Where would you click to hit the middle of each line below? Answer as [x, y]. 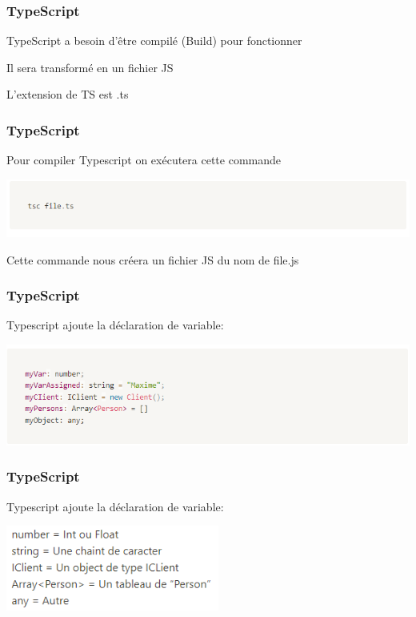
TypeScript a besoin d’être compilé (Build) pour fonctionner [154, 40]
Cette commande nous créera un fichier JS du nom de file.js [153, 259]
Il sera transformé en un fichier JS [90, 67]
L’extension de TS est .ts [68, 94]
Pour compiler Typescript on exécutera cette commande [144, 160]
